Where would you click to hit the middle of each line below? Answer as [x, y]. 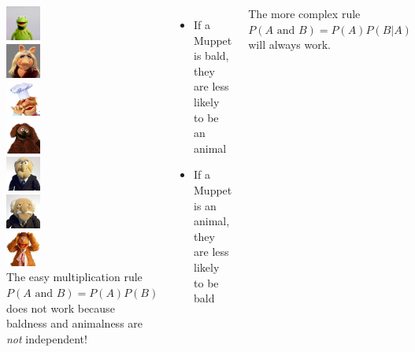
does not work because [61, 308]
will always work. [289, 44]
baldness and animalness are [75, 323]
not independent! [47, 338]
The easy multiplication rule [74, 277]
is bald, [211, 56]
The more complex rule [304, 13]
